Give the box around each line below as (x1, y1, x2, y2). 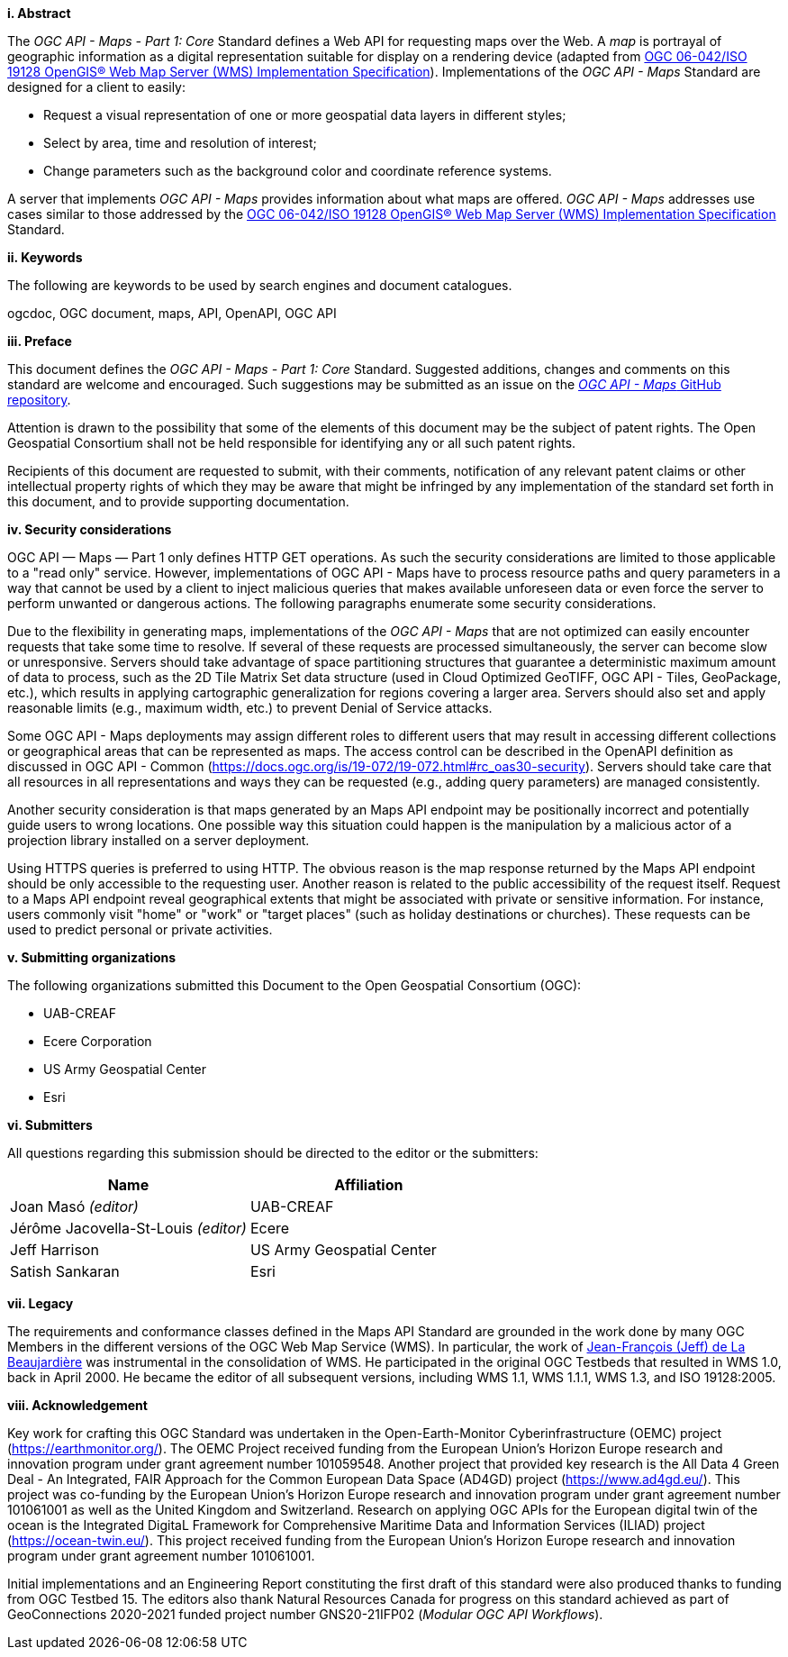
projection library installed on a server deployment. (7, 833, 310, 848)
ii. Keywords (7, 250, 83, 265)
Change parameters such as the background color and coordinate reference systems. (43, 163, 552, 178)
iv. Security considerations (7, 522, 172, 537)
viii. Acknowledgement (7, 1398, 148, 1413)
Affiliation (334, 1176, 403, 1194)
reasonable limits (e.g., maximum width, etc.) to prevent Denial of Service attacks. (7, 700, 493, 715)
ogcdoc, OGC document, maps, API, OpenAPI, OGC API (7, 305, 337, 321)
